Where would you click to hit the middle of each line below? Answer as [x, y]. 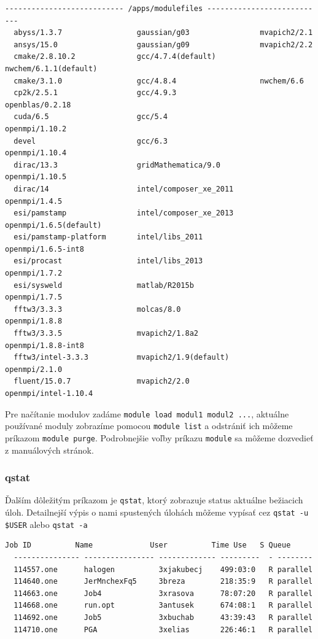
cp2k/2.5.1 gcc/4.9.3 [95, 93]
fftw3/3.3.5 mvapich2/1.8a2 [106, 334]
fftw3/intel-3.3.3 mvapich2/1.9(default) [122, 358]
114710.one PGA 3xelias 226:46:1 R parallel [163, 629]
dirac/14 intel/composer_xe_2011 [124, 189]
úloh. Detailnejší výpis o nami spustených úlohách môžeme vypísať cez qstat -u [157, 512]
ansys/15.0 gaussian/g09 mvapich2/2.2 [163, 45]
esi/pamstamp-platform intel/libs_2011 [108, 237]
